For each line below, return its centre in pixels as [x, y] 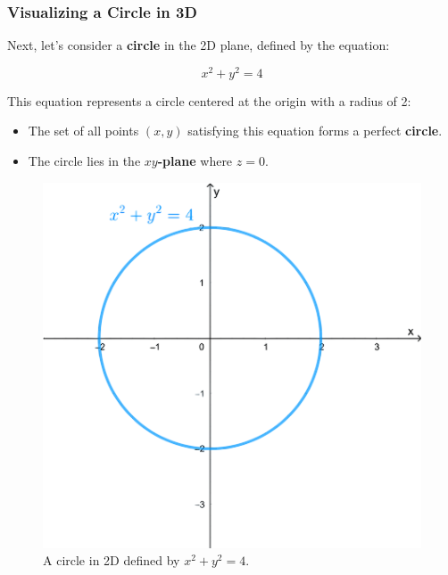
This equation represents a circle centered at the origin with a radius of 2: [209, 100]
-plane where [195, 161]
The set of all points [83, 131]
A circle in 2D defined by [112, 560]
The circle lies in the [84, 161]
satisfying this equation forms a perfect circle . [315, 131]
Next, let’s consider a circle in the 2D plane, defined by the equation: [199, 45]
